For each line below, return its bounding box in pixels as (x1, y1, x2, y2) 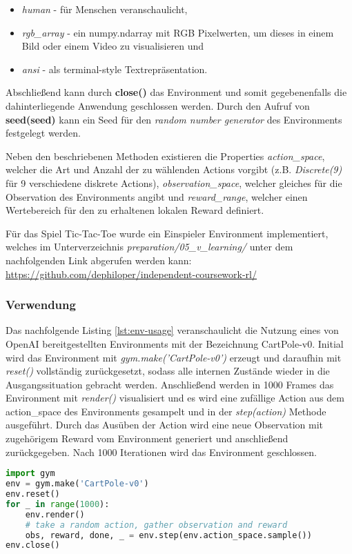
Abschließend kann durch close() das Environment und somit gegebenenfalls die (6, 85, 347, 99)
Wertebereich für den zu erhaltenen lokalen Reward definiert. (6, 203, 264, 217)
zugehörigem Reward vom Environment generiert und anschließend (6, 431, 289, 446)
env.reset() (6, 489, 60, 499)
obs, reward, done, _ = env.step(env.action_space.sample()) (25, 530, 312, 540)
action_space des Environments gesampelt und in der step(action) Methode (6, 404, 326, 418)
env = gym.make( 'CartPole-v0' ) (6, 479, 149, 489)
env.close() (6, 540, 60, 551)
